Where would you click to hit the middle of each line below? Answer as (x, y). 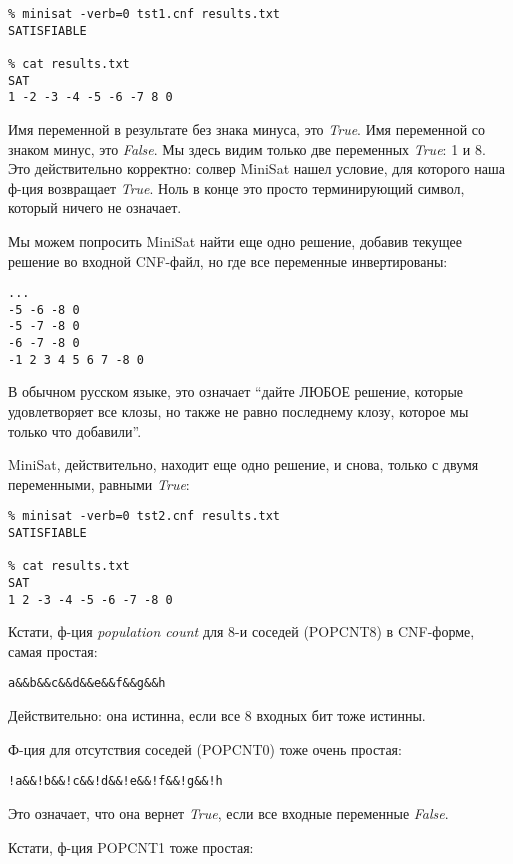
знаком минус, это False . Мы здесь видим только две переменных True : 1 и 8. (247, 148)
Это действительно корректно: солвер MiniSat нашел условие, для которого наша (256, 168)
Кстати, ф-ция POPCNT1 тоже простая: (131, 846)
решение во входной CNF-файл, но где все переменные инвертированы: (228, 260)
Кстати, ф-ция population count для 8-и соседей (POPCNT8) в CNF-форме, (241, 631)
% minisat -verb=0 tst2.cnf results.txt (144, 516)
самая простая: (53, 650)
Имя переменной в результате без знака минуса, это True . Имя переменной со (247, 128)
